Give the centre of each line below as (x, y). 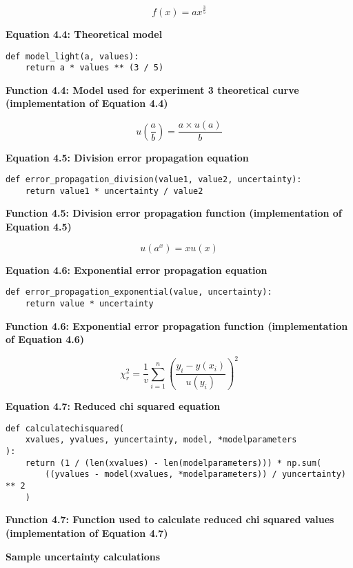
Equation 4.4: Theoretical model (84, 33)
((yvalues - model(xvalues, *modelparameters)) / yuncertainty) (195, 474)
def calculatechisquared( (65, 428)
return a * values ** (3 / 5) (94, 68)
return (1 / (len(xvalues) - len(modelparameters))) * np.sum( (173, 463)
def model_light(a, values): (72, 56)
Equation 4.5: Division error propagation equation (127, 157)
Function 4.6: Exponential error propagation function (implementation (177, 325)
